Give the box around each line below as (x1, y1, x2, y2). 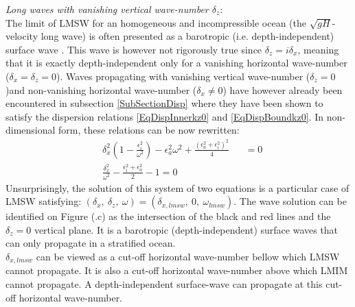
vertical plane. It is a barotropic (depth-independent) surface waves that (34, 222, 339, 236)
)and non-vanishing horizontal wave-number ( (5, 82, 197, 97)
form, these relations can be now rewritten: (58, 123, 240, 137)
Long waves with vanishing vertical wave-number (5, 2, 209, 16)
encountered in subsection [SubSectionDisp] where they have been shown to (5, 96, 323, 110)
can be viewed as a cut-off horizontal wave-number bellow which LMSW (36, 249, 340, 263)
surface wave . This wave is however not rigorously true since (5, 42, 262, 56)
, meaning (297, 42, 339, 56)
